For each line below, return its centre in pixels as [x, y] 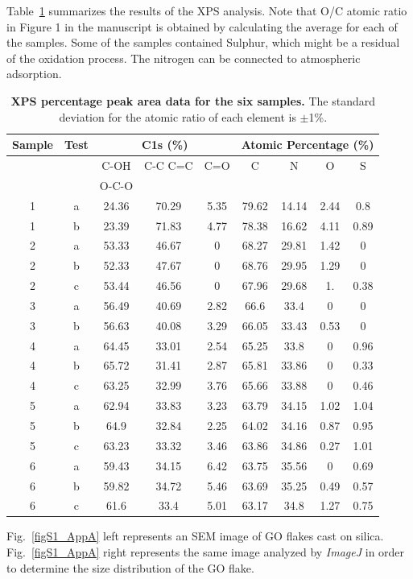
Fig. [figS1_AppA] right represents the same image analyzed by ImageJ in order [206, 552]
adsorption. [34, 74]
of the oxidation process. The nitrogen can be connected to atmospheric [184, 58]
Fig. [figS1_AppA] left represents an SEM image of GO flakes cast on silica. [195, 536]
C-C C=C [169, 165]
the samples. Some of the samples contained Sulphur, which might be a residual [203, 42]
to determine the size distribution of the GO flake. [130, 567]
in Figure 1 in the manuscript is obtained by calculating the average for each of [202, 26]
